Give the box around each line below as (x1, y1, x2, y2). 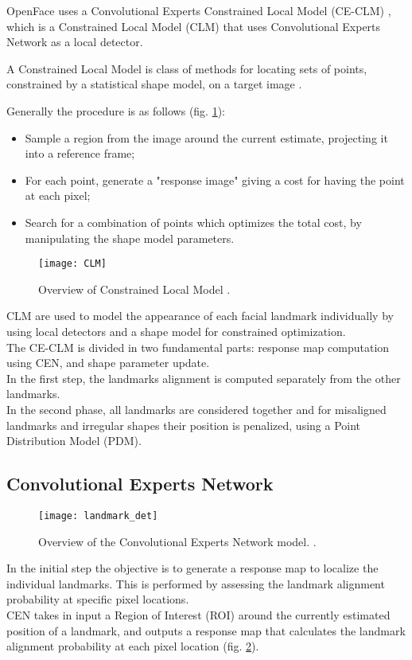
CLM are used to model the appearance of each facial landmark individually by (6, 307, 394, 324)
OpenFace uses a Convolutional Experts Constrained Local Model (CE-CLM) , (6, 2, 391, 18)
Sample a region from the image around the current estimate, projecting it (25, 129, 388, 146)
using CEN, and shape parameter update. (6, 354, 210, 371)
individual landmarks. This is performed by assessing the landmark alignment (6, 575, 385, 592)
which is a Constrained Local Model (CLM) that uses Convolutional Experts (6, 18, 381, 34)
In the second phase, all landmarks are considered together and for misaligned (6, 400, 387, 417)
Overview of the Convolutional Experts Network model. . (38, 533, 317, 549)
